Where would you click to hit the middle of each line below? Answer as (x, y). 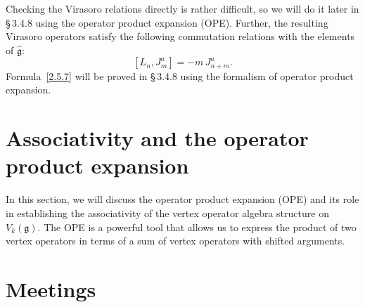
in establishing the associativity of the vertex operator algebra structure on (167, 213)
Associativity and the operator (157, 138)
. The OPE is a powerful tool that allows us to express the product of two (197, 227)
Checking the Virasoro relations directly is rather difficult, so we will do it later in (182, 8)
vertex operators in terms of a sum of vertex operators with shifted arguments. (175, 241)
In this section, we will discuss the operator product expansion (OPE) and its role (182, 199)
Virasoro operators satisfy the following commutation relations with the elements (180, 36)
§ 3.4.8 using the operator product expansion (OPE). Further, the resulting (167, 22)
